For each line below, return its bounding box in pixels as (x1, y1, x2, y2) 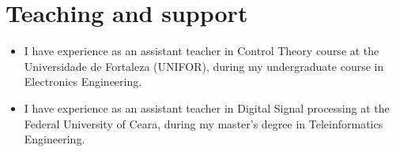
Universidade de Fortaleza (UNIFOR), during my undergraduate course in (24, 57, 384, 74)
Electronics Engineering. (24, 73, 142, 90)
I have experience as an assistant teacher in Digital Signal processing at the (24, 99, 390, 116)
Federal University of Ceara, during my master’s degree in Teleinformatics (24, 115, 383, 132)
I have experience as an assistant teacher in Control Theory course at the (24, 43, 379, 59)
